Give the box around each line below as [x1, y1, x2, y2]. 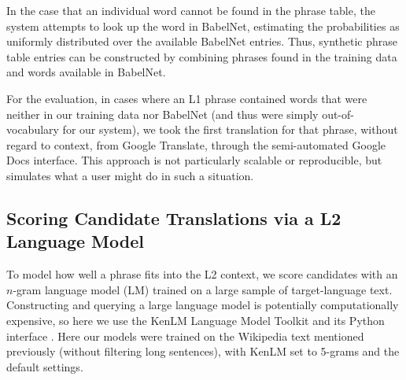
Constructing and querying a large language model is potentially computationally [6, 297, 399, 313]
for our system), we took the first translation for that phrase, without [62, 121, 398, 138]
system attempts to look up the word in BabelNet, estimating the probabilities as [6, 17, 400, 34]
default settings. [6, 358, 83, 374]
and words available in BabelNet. [6, 64, 166, 80]
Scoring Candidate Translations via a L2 [6, 205, 341, 230]
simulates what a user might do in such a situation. [6, 167, 254, 183]
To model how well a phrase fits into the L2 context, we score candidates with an [6, 266, 398, 282]
